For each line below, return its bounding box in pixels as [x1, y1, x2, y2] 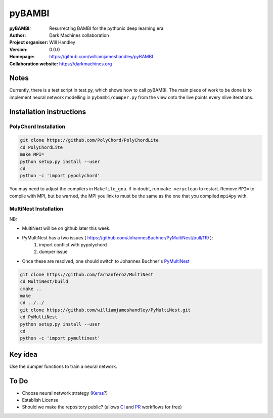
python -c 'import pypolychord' [20, 173, 101, 179]
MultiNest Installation [9, 205, 64, 213]
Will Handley [49, 39, 76, 46]
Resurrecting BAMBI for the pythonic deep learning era [49, 25, 164, 31]
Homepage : [9, 54, 35, 60]
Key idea [9, 350, 37, 359]
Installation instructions [9, 107, 86, 116]
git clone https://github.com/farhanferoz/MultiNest [20, 271, 154, 277]
